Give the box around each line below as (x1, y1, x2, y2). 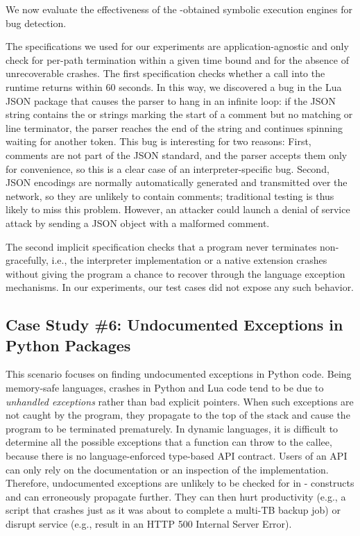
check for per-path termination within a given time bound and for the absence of (6, 52, 349, 67)
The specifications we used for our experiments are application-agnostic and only (6, 39, 349, 53)
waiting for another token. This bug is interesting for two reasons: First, (6, 134, 311, 149)
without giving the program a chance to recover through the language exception (6, 266, 345, 280)
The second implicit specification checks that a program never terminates (6, 239, 317, 253)
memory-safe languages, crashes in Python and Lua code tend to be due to (6, 380, 324, 395)
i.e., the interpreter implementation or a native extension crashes (51, 253, 327, 267)
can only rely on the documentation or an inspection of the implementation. (6, 462, 329, 476)
